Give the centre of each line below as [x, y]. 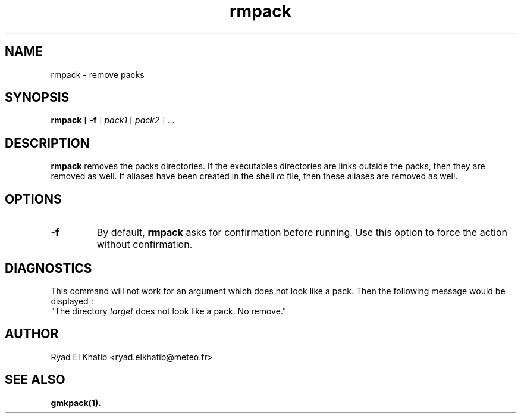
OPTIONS [33, 199]
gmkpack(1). [76, 403]
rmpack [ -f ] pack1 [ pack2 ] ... [113, 120]
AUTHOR [32, 334]
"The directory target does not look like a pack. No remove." [169, 311]
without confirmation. [145, 244]
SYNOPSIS [37, 98]
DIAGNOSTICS [48, 268]
